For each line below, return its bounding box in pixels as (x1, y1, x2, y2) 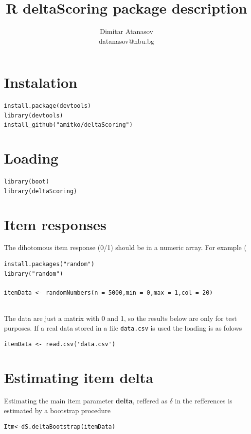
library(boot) (4, 178, 50, 185)
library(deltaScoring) (4, 187, 77, 195)
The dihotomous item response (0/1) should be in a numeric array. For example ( (4, 242, 247, 252)
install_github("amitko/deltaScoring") (4, 121, 133, 129)
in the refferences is (175, 396, 233, 405)
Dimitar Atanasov (100, 26, 153, 36)
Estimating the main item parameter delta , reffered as (4, 396, 167, 405)
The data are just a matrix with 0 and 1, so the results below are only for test (4, 313, 237, 323)
